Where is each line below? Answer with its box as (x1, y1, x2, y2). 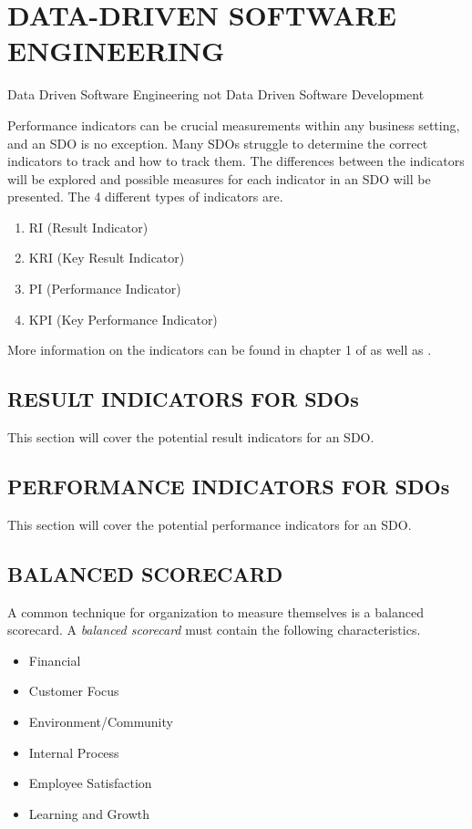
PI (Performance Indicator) (28, 279, 181, 298)
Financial (28, 650, 81, 669)
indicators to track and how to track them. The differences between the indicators (7, 151, 465, 171)
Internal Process (28, 742, 119, 762)
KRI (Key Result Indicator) (28, 248, 185, 267)
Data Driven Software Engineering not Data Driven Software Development (7, 85, 425, 104)
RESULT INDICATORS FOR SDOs (7, 385, 359, 413)
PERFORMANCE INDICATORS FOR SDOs (7, 472, 450, 501)
